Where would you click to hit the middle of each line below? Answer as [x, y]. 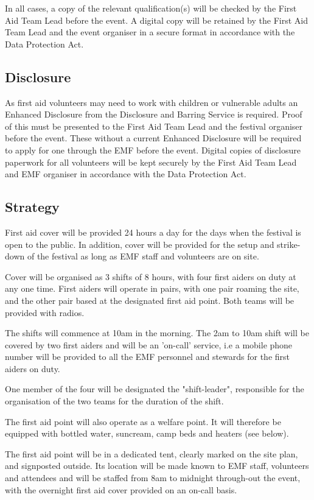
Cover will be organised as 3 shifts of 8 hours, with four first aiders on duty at [151, 276]
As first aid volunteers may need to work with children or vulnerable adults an [152, 102]
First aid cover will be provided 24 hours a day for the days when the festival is [153, 232]
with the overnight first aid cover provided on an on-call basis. [121, 489]
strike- [289, 244]
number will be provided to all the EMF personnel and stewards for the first [148, 357]
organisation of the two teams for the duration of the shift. [114, 401]
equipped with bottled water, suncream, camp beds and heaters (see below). [147, 433]
